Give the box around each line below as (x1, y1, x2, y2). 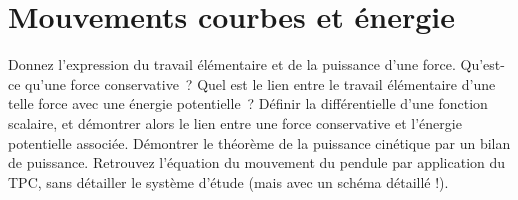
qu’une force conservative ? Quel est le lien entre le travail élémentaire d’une (25, 73, 496, 94)
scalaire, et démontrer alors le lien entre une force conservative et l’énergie (8, 112, 462, 133)
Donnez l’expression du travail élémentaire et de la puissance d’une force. (8, 54, 456, 75)
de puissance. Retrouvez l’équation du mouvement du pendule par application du (8, 152, 506, 173)
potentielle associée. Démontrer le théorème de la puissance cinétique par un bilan (8, 132, 511, 153)
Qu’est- (460, 54, 505, 75)
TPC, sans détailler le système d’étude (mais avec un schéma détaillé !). (8, 171, 449, 192)
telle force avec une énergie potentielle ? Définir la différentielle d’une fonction (8, 93, 488, 114)
